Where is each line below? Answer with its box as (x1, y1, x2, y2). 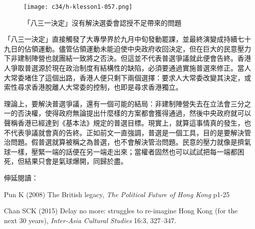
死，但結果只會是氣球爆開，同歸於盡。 (4, 156, 127, 166)
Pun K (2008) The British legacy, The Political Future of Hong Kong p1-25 (4, 189, 230, 199)
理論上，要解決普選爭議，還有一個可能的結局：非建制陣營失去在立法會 (4, 98, 230, 108)
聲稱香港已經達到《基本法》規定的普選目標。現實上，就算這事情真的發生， (4, 118, 244, 127)
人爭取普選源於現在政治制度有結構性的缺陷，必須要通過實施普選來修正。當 (4, 63, 244, 73)
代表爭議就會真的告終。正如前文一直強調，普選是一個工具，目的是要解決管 (10, 127, 251, 137)
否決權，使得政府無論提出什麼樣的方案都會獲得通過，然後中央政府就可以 (17, 108, 251, 118)
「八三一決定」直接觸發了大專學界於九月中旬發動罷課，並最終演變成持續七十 (4, 34, 251, 44)
